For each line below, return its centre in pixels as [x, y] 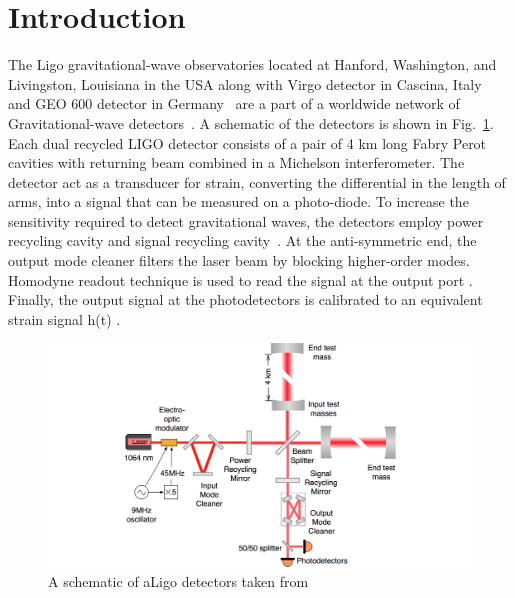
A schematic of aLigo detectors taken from [178, 581]
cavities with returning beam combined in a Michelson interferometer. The [236, 162]
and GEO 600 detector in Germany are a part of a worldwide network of [234, 103]
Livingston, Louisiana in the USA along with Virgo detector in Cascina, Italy [245, 83]
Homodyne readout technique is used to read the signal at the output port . [240, 279]
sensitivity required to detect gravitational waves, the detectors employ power [246, 220]
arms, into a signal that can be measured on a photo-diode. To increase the [238, 201]
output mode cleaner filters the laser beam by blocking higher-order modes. [239, 260]
